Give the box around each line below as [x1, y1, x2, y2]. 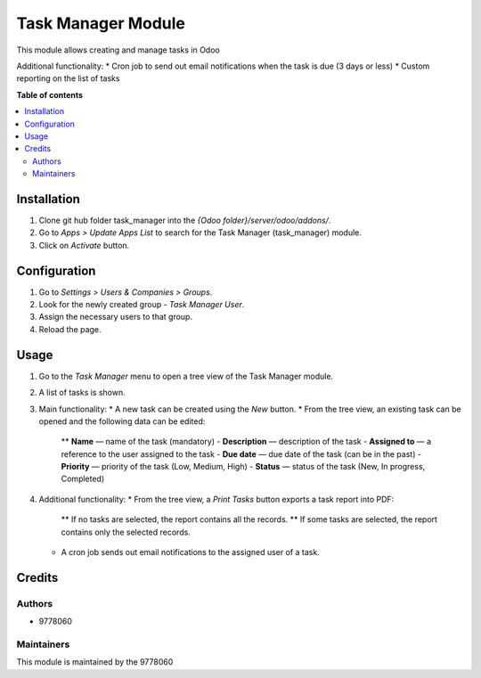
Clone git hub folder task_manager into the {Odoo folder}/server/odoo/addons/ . [38, 215, 331, 225]
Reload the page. [38, 323, 102, 334]
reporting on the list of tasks [16, 73, 120, 84]
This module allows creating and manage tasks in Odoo [16, 45, 220, 55]
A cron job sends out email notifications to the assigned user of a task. [61, 547, 320, 558]
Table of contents [16, 89, 84, 100]
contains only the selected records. [61, 527, 191, 537]
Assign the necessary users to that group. [38, 312, 193, 323]
